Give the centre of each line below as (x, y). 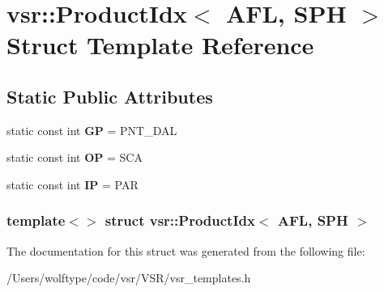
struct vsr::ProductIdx (180, 220)
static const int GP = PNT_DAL (92, 130)
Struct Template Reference (160, 45)
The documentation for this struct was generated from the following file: (186, 250)
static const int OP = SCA (75, 157)
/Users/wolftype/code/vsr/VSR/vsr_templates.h (129, 278)
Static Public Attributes (110, 96)
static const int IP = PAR (73, 184)
